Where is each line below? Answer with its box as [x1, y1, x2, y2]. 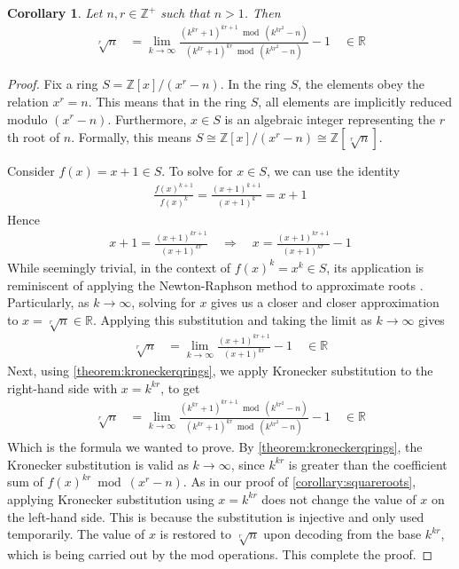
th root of [7, 128, 60, 146]
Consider [7, 162, 55, 180]
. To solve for [161, 162, 233, 180]
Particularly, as [7, 293, 89, 312]
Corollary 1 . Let [7, 4, 103, 21]
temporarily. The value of [7, 525, 145, 543]
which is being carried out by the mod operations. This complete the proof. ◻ [7, 544, 433, 563]
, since [230, 454, 265, 473]
